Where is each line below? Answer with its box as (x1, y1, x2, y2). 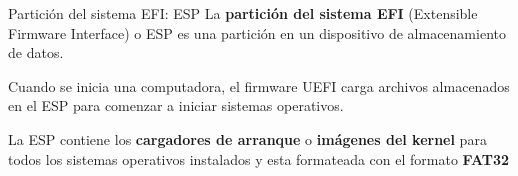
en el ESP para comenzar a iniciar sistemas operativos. (8, 95, 344, 116)
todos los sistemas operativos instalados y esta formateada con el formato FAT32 (8, 148, 510, 169)
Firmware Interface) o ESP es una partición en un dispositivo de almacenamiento (8, 22, 506, 43)
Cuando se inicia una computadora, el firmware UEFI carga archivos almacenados (8, 75, 510, 96)
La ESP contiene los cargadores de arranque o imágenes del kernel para (8, 128, 487, 149)
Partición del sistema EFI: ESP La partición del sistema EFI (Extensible (8, 3, 478, 23)
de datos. (8, 42, 64, 63)
